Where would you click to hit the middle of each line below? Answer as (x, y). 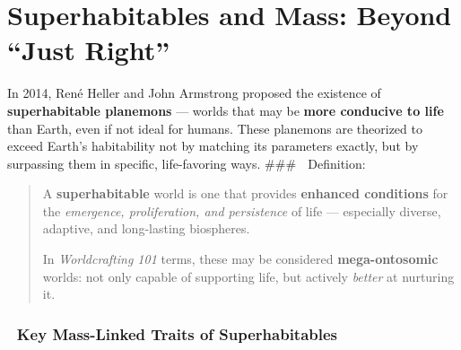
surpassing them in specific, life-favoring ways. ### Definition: (187, 163)
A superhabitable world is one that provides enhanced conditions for (245, 193)
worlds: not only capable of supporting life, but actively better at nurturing (248, 276)
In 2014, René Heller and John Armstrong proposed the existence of (194, 93)
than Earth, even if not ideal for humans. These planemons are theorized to (215, 128)
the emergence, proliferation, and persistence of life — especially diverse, (242, 210)
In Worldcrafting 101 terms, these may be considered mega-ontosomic (240, 259)
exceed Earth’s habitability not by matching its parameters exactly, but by (213, 146)
